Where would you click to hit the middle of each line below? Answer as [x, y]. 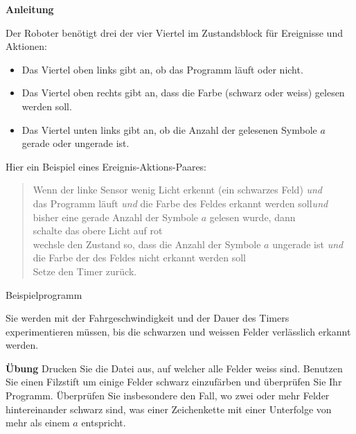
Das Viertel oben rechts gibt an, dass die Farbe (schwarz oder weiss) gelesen [183, 93]
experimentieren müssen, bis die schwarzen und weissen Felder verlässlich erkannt [178, 331]
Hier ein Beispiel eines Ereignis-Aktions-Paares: [106, 166]
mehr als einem [38, 423]
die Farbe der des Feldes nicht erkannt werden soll [140, 258]
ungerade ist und [308, 244]
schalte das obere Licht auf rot [98, 231]
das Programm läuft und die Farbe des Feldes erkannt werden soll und [180, 203]
